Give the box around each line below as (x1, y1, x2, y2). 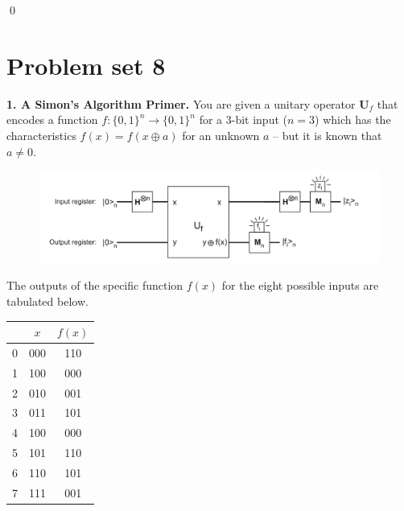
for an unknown (182, 126, 260, 143)
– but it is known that (273, 126, 382, 143)
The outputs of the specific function (6, 277, 183, 294)
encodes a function (6, 111, 98, 128)
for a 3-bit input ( (199, 111, 287, 128)
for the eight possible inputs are (221, 277, 379, 294)
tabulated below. (6, 292, 89, 309)
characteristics (6, 126, 76, 143)
